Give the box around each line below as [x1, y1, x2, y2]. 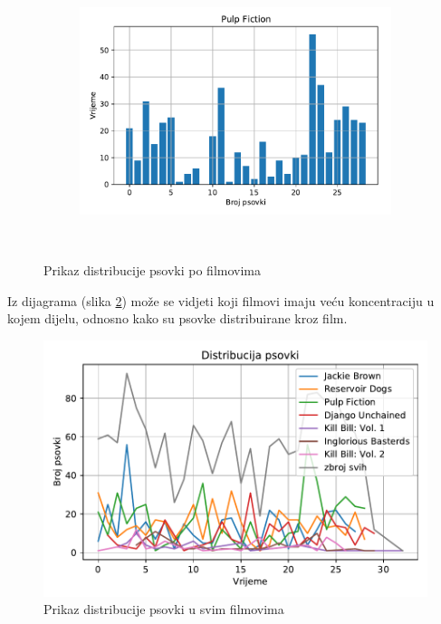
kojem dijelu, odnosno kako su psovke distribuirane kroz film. [7, 309, 348, 328]
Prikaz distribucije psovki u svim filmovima [43, 600, 284, 619]
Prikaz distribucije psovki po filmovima [43, 261, 262, 280]
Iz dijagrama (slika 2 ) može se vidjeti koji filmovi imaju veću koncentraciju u [7, 291, 435, 310]
